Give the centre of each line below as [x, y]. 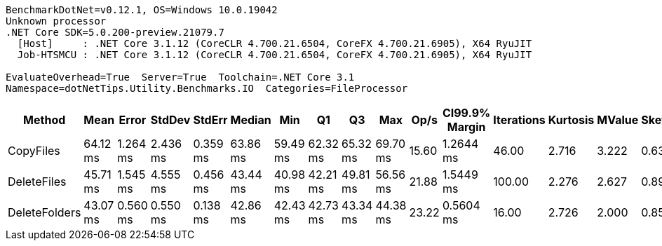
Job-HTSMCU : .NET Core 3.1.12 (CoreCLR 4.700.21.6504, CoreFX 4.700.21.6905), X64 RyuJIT [275, 55]
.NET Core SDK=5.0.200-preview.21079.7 [115, 32]
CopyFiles [34, 151]
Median [251, 120]
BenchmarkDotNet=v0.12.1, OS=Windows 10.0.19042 [142, 10]
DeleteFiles [37, 182]
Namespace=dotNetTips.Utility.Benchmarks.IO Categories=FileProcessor [207, 88]
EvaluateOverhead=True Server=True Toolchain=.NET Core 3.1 [180, 77]
